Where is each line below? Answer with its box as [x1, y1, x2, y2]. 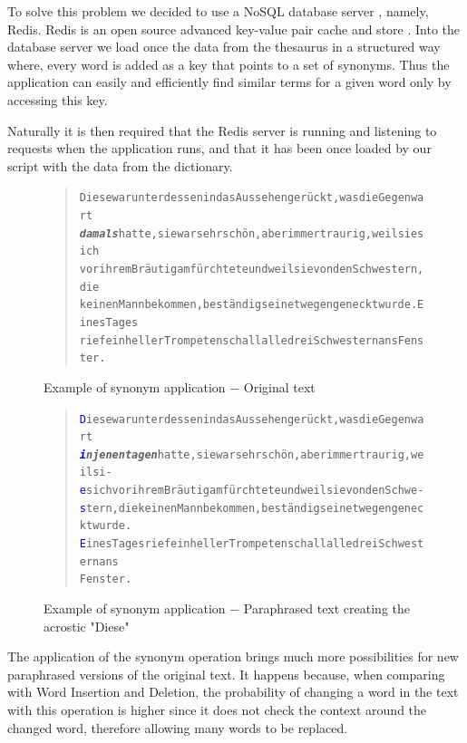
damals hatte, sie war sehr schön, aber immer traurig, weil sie [79, 227, 418, 240]
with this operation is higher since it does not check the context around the [7, 700, 427, 719]
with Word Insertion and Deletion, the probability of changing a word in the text [7, 682, 459, 701]
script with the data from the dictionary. [7, 156, 233, 175]
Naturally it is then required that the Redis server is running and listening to [7, 121, 437, 140]
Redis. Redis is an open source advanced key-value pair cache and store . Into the [7, 19, 461, 38]
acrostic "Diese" [44, 616, 130, 635]
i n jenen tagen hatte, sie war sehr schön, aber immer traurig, [79, 448, 411, 461]
